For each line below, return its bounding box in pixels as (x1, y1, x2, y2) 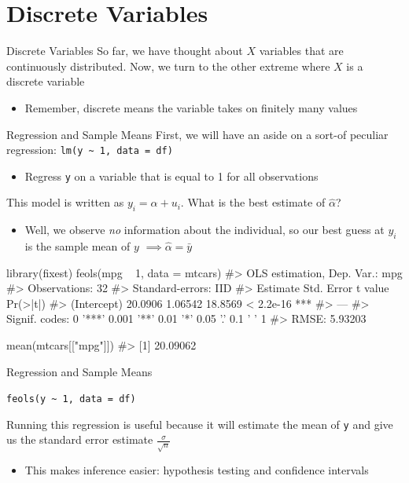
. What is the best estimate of (180, 194, 326, 210)
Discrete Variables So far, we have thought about (6, 42, 243, 59)
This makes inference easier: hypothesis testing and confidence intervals (24, 462, 369, 478)
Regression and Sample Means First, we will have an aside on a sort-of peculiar (6, 126, 389, 142)
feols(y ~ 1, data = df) (6, 393, 136, 405)
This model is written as (6, 194, 124, 210)
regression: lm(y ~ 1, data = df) (6, 141, 173, 158)
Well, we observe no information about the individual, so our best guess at (24, 221, 385, 238)
